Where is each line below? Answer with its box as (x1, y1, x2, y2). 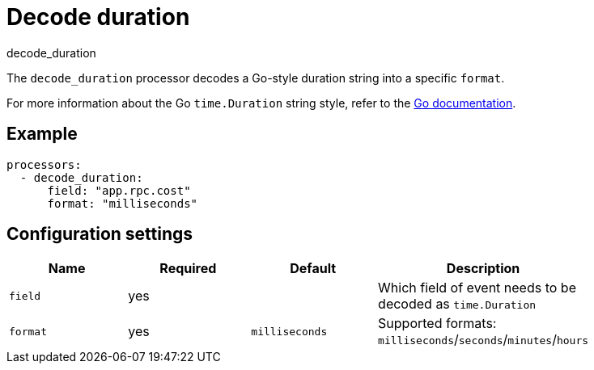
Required (159, 260, 217, 277)
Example (6, 124, 78, 145)
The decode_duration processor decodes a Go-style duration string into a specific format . (6, 70, 505, 85)
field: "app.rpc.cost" (47, 183, 191, 197)
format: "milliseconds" (47, 196, 198, 210)
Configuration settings (6, 224, 193, 245)
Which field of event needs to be (378, 280, 576, 296)
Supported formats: (378, 315, 497, 332)
